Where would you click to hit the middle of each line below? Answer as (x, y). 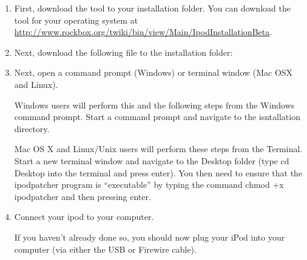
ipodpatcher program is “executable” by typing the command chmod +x (149, 185)
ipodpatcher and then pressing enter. (83, 196)
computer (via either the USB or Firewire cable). (105, 249)
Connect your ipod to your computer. (84, 217)
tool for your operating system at (76, 20)
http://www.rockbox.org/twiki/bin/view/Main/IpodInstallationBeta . (143, 32)
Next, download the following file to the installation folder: (123, 52)
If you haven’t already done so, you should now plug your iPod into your (150, 237)
